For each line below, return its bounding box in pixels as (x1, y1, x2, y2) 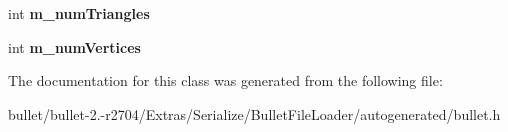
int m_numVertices (8, 36, 141, 57)
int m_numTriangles (8, 3, 150, 23)
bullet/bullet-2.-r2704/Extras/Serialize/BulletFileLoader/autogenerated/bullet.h (8, 103, 501, 124)
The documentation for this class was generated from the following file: (8, 70, 443, 91)
